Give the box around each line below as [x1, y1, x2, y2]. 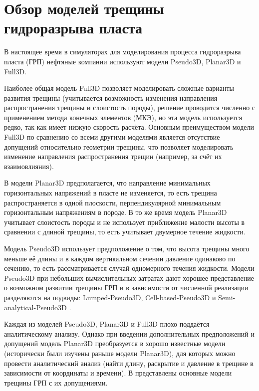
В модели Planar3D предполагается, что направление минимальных [4, 178, 211, 188]
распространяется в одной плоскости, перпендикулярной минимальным [4, 197, 221, 207]
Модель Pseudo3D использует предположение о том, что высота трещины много [4, 243, 250, 253]
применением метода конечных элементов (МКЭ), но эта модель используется [4, 112, 243, 122]
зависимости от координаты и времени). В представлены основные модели [4, 368, 232, 378]
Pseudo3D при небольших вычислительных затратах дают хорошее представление [4, 272, 254, 283]
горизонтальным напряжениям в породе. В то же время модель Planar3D [4, 207, 227, 217]
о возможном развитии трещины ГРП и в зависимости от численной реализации [4, 282, 249, 293]
